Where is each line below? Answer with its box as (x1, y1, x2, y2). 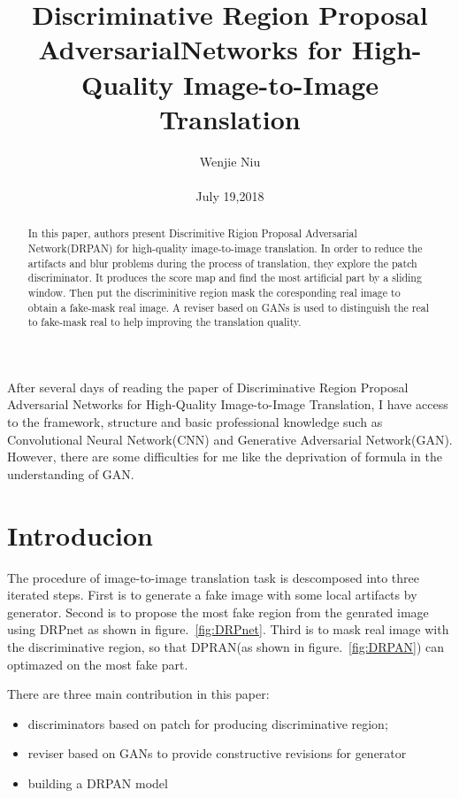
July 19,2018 (195, 186, 264, 205)
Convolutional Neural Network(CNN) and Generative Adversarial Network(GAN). (7, 430, 453, 448)
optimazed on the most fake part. (7, 655, 188, 673)
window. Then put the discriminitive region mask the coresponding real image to (27, 284, 401, 299)
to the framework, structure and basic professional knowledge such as (7, 413, 383, 431)
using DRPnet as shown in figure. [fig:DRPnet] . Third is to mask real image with (7, 620, 449, 639)
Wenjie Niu (199, 151, 261, 170)
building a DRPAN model (27, 773, 168, 792)
